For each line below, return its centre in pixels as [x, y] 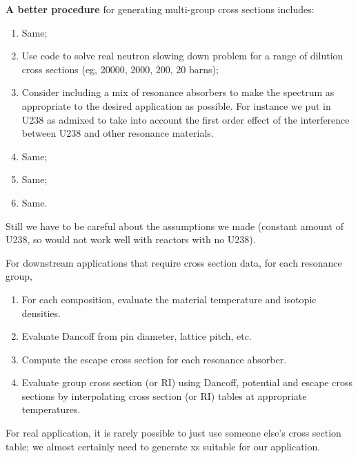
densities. [41, 313]
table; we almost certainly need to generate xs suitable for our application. [163, 446]
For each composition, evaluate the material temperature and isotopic [169, 299]
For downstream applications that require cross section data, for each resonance [174, 262]
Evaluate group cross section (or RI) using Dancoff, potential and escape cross [187, 382]
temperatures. [51, 409]
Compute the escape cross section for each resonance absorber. [154, 359]
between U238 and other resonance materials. [118, 133]
